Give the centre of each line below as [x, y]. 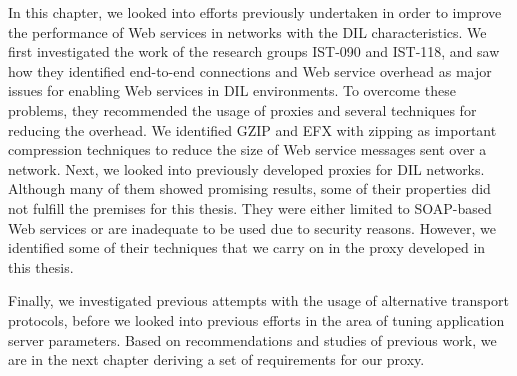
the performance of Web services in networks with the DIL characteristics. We [247, 31]
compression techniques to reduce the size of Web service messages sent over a [247, 149]
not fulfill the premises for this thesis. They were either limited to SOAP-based [250, 207]
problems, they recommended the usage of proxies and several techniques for [242, 109]
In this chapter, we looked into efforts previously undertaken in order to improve [255, 12]
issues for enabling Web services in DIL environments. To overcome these [232, 90]
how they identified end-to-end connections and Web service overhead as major [250, 70]
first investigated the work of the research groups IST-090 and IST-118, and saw [254, 51]
